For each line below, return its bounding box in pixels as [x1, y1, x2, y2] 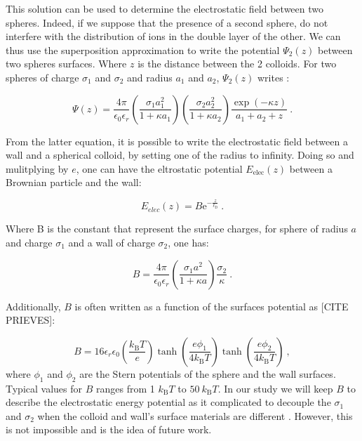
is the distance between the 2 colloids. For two [138, 56, 337, 71]
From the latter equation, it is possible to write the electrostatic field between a [6, 133, 348, 148]
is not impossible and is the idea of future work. [6, 422, 212, 437]
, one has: [168, 235, 209, 249]
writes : [257, 70, 290, 84]
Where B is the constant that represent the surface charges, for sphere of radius [6, 221, 348, 236]
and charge [6, 235, 53, 249]
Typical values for [6, 381, 83, 395]
